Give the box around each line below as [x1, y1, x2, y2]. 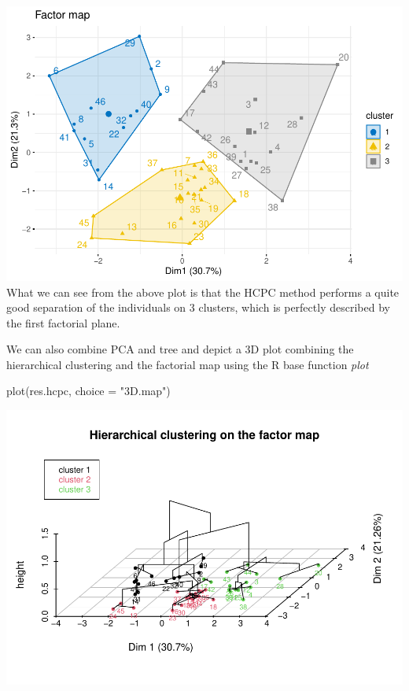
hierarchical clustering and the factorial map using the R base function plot [6, 356, 369, 372]
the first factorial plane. [6, 314, 120, 331]
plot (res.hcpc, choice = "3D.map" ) [6, 382, 171, 399]
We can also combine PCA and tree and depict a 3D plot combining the [6, 341, 354, 357]
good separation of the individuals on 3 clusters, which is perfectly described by [6, 299, 390, 316]
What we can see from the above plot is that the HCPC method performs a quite [6, 283, 400, 300]
